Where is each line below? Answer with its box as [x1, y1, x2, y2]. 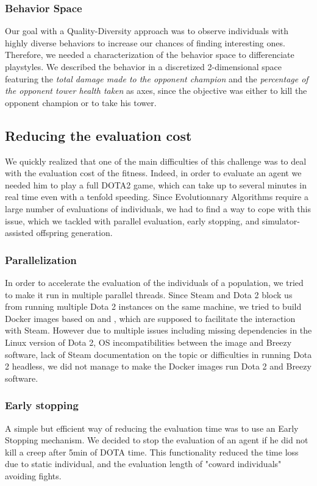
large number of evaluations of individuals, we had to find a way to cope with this [5, 202, 311, 215]
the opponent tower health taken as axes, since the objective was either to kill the [5, 84, 307, 97]
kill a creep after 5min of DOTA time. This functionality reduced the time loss [5, 445, 299, 458]
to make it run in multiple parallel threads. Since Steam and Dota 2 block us [5, 288, 293, 301]
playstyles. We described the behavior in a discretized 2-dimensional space [5, 60, 282, 73]
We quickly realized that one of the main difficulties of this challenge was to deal [5, 154, 307, 167]
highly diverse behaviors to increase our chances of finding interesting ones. [5, 36, 285, 49]
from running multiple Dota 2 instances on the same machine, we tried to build [5, 300, 302, 313]
